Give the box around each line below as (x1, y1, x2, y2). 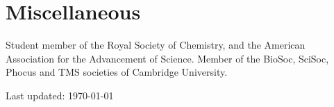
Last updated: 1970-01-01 (6, 88, 114, 102)
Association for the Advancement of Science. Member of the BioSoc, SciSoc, (6, 51, 329, 65)
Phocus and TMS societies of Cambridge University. (6, 65, 228, 79)
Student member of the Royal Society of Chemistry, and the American (6, 38, 306, 52)
